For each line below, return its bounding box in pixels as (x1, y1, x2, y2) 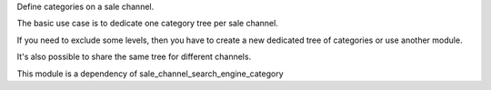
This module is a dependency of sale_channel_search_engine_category (16, 68, 284, 79)
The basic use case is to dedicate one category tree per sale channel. (16, 18, 279, 29)
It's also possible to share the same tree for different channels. (16, 51, 252, 63)
